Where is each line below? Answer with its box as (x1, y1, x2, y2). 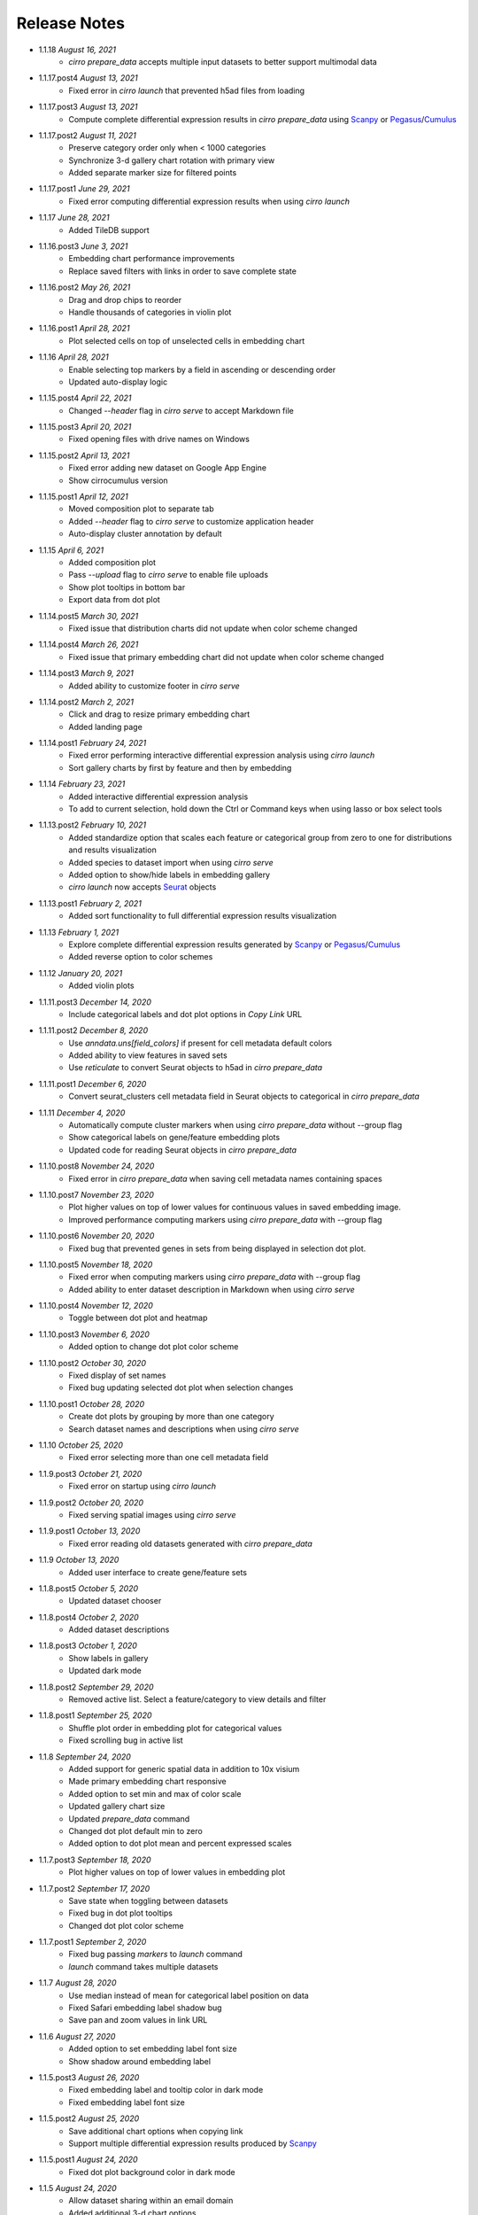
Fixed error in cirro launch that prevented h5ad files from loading (68, 85, 305, 96)
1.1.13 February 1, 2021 (38, 927, 119, 937)
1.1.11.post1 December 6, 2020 (38, 1078, 147, 1089)
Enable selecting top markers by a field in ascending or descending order (68, 364, 336, 375)
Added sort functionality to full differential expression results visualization (68, 911, 337, 921)
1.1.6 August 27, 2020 (38, 2031, 116, 2041)
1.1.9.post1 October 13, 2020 (38, 1526, 141, 1536)
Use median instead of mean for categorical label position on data (68, 1990, 309, 2001)
